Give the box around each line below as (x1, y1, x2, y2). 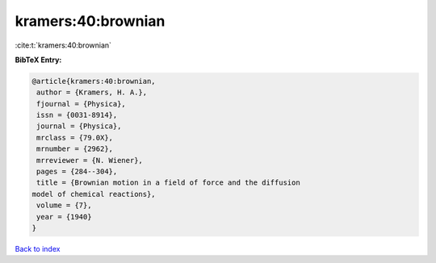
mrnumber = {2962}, (36, 144, 113, 153)
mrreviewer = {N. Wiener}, (36, 156, 143, 165)
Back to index (15, 244, 61, 253)
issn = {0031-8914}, (36, 111, 118, 120)
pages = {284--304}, (36, 167, 118, 177)
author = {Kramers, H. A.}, (36, 88, 148, 97)
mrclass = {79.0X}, (36, 133, 113, 142)
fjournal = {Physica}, (36, 99, 127, 108)
